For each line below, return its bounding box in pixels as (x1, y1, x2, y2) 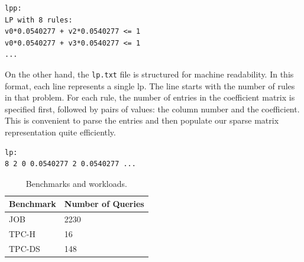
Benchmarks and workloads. (25, 177, 127, 189)
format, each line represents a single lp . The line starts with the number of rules (5, 79, 295, 92)
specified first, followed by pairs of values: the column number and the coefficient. (5, 102, 300, 115)
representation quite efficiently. (5, 126, 116, 138)
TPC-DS (9, 242, 40, 254)
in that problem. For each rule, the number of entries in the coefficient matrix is (5, 91, 295, 103)
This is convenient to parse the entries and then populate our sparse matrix (5, 114, 279, 127)
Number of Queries (64, 198, 144, 210)
